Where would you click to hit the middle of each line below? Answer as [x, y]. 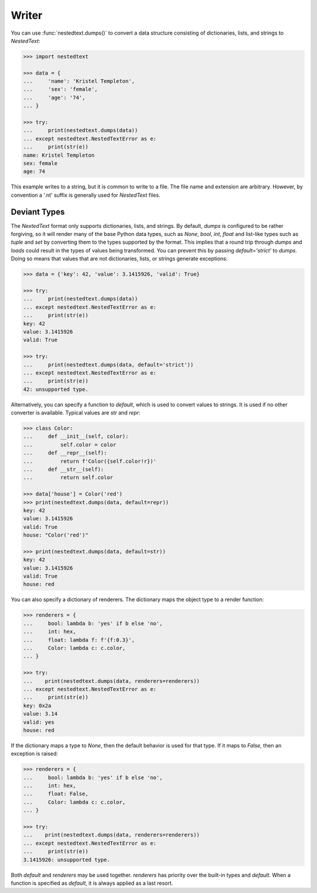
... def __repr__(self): [65, 453]
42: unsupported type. [56, 389]
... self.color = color [70, 444]
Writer [27, 15]
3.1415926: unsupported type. [67, 860]
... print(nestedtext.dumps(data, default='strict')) [108, 365]
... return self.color [68, 478]
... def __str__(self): [63, 469]
